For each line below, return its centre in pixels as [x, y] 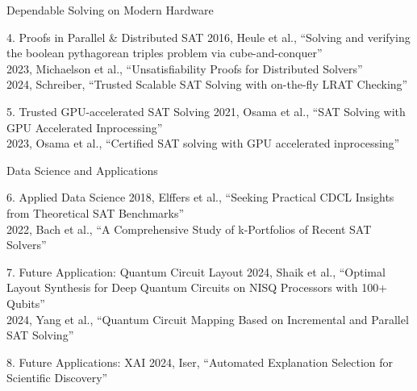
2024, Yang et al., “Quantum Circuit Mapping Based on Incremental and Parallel [208, 319]
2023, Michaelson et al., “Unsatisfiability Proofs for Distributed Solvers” [185, 68]
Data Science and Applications [82, 170]
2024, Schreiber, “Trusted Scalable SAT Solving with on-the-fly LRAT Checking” [207, 84]
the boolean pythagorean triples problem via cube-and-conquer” [165, 53]
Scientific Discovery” [57, 378]
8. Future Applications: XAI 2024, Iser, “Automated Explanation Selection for [200, 362]
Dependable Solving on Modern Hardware [110, 10]
